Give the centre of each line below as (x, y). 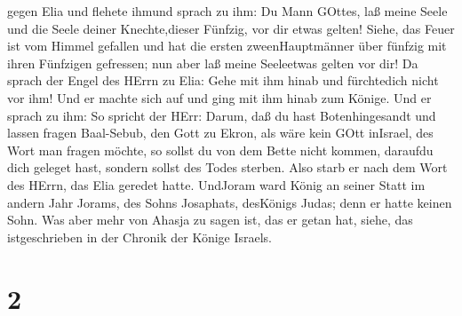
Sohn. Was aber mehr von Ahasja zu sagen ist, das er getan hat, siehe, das (210, 220)
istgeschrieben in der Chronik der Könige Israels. (140, 237)
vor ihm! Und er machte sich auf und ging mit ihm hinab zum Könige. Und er (219, 97)
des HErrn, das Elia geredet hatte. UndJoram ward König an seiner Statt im (216, 184)
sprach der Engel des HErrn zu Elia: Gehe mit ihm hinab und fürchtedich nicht (223, 80)
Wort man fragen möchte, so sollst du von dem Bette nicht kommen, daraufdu (220, 150)
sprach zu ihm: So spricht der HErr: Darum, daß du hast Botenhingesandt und (222, 115)
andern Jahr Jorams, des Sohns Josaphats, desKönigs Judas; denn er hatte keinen (230, 202)
